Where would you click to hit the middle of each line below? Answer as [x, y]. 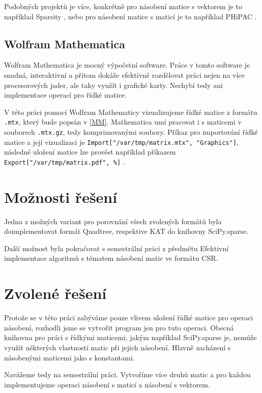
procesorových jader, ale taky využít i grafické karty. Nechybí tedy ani [113, 85]
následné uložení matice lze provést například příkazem [90, 152]
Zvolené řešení [55, 293]
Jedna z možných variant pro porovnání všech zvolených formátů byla [113, 221]
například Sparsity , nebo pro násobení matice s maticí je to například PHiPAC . [130, 16]
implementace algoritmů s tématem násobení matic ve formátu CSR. [111, 258]
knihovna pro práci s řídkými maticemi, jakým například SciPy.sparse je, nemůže [130, 337]
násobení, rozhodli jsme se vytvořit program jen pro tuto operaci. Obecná [119, 327]
